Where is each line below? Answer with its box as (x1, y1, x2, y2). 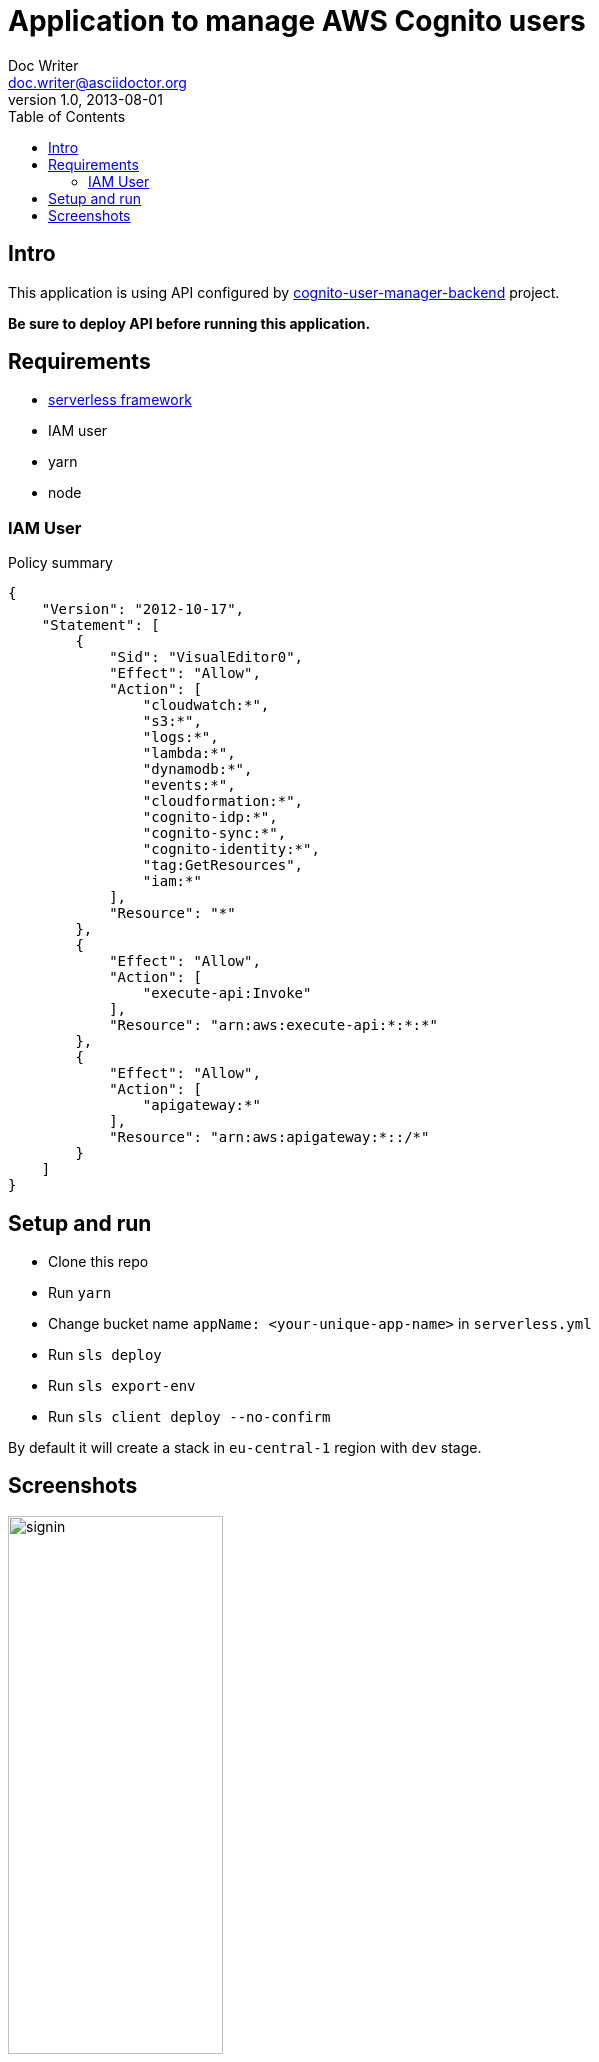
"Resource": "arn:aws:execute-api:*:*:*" (109, 1017, 438, 1034)
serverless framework (48, 391, 192, 409)
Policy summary (8, 554, 113, 572)
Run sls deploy (48, 1346, 162, 1364)
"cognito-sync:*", (142, 825, 287, 842)
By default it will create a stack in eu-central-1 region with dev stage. (8, 1439, 482, 1457)
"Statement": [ (41, 617, 160, 634)
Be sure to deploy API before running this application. (8, 314, 371, 332)
